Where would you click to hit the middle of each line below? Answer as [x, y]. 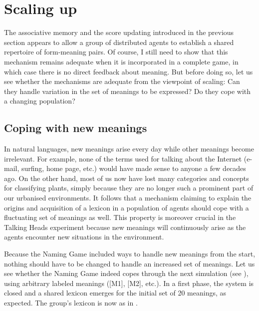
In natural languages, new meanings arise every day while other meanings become [129, 149]
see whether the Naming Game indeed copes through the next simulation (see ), [126, 273]
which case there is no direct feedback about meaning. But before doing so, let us [129, 71]
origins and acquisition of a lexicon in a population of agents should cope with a [127, 207]
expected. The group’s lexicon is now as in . [71, 302]
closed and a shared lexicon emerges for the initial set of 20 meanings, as [115, 293]
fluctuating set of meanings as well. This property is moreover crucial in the [120, 217]
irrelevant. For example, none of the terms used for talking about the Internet [123, 158]
